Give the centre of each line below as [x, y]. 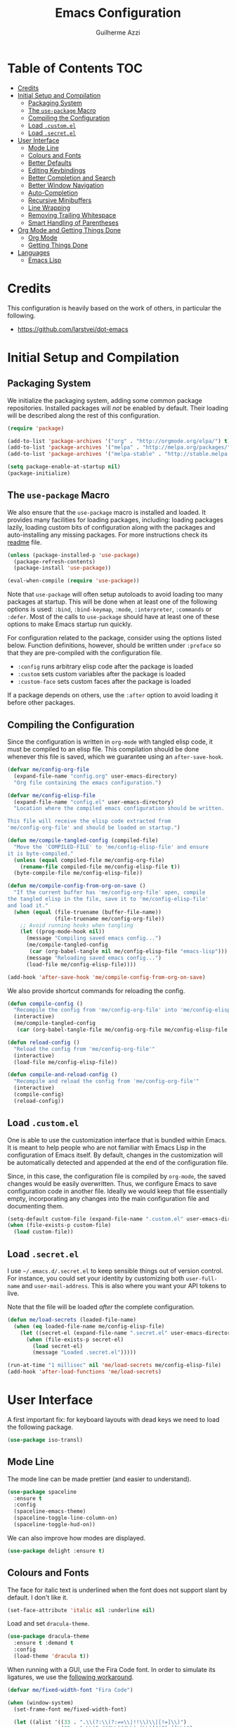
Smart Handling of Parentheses [73, 223]
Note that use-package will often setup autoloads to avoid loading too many [115, 594]
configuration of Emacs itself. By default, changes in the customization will [115, 1155]
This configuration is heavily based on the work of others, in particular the [114, 308]
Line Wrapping [49, 207]
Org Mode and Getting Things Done [69, 230]
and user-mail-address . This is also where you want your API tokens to [124, 1286]
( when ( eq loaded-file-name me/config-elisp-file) [89, 1326]
